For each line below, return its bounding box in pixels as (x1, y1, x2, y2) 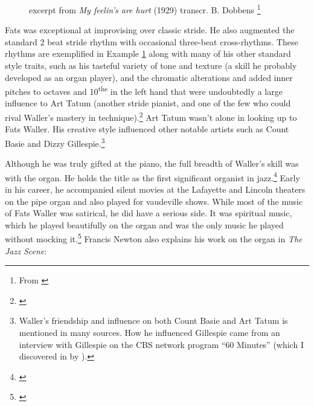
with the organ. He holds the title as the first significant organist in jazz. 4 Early (5, 169, 300, 184)
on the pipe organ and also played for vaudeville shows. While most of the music (5, 195, 303, 207)
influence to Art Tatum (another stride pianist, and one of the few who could (5, 97, 291, 109)
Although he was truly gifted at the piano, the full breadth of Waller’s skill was (5, 157, 299, 170)
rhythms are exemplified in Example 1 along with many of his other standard (5, 47, 291, 60)
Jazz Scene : (5, 244, 47, 257)
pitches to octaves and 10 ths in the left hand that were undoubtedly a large (5, 83, 283, 97)
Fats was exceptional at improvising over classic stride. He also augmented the (5, 24, 295, 36)
